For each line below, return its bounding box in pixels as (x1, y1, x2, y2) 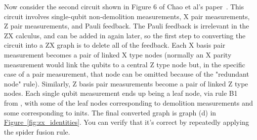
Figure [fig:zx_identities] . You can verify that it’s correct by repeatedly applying (4, 117, 249, 127)
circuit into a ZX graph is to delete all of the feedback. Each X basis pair (4, 40, 225, 50)
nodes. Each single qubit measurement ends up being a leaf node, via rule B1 (4, 88, 238, 98)
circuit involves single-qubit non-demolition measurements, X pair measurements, (4, 11, 250, 21)
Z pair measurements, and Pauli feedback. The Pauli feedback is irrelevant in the (4, 21, 249, 31)
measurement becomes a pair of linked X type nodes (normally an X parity (4, 49, 232, 59)
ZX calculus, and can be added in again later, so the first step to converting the (4, 30, 246, 40)
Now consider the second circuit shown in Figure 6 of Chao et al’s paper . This (4, 1, 244, 11)
